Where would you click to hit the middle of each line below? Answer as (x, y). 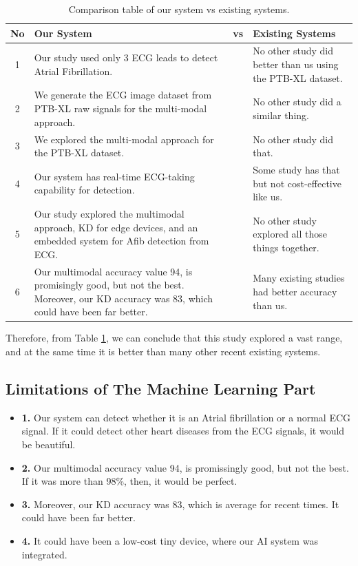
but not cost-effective (297, 183)
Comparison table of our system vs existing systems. (179, 9)
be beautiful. (49, 444)
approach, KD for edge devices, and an (116, 227)
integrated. (44, 554)
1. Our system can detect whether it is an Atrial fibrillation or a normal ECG (186, 417)
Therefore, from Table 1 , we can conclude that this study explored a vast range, (174, 338)
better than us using (296, 64)
